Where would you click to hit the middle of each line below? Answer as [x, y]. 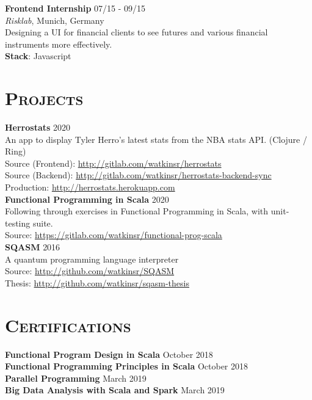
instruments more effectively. [59, 44]
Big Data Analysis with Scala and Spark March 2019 [115, 390]
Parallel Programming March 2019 [76, 378]
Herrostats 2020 [38, 127]
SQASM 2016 [33, 247]
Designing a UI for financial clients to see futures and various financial [136, 32]
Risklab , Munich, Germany [55, 20]
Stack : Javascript [38, 56]
